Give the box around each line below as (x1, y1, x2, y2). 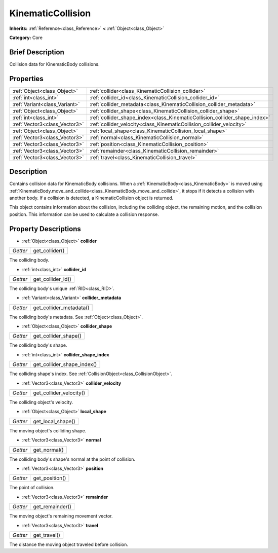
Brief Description (9, 48, 64, 56)
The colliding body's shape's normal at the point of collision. (9, 456, 135, 462)
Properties (9, 74, 44, 83)
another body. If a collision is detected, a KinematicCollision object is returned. (9, 195, 174, 201)
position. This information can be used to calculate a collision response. (9, 211, 160, 217)
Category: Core (9, 34, 43, 41)
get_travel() (33, 531, 61, 538)
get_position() (33, 474, 66, 482)
